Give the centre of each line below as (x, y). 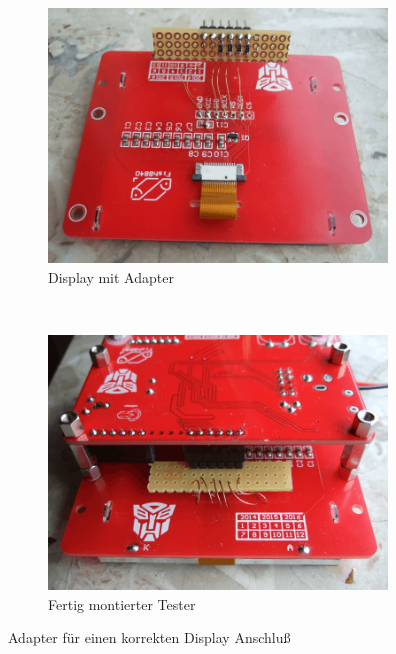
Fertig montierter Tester (122, 603)
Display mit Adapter (111, 276)
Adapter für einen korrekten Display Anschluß (149, 637)
